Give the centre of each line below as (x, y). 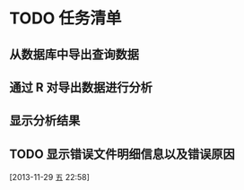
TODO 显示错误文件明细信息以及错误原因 (122, 154)
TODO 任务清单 (65, 18)
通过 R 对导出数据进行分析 (81, 87)
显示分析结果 (45, 121)
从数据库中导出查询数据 (74, 54)
